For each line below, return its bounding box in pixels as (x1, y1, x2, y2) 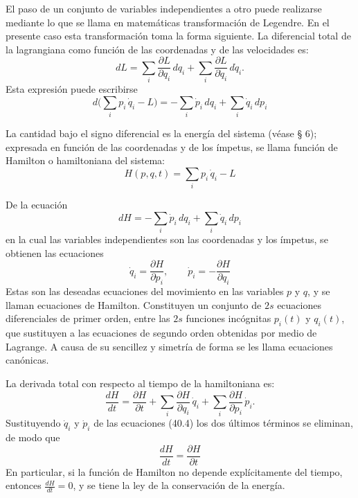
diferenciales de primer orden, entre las (6, 311, 170, 326)
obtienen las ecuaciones (6, 245, 104, 260)
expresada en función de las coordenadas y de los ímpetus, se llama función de (6, 139, 338, 154)
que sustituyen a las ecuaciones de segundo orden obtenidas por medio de (6, 326, 317, 340)
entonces (6, 478, 42, 492)
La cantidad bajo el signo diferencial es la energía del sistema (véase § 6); (6, 126, 317, 141)
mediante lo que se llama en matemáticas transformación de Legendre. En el (6, 15, 330, 29)
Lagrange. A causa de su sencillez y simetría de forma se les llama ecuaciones (6, 339, 333, 353)
